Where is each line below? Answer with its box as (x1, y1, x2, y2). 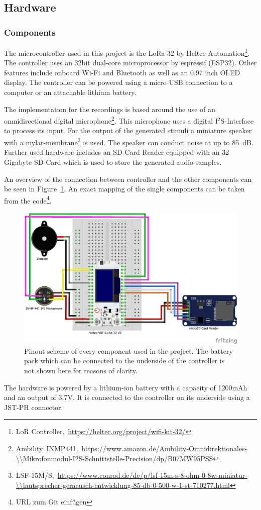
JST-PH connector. (4, 401, 63, 412)
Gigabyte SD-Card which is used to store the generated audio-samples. (4, 156, 222, 167)
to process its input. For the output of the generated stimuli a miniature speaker (4, 125, 252, 136)
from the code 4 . (4, 193, 52, 206)
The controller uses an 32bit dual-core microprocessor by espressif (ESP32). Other (4, 57, 257, 68)
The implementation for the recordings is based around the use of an (4, 104, 215, 114)
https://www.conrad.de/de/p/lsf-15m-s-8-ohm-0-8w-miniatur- (57, 470, 247, 480)
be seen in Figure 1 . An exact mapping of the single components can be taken (4, 183, 245, 194)
